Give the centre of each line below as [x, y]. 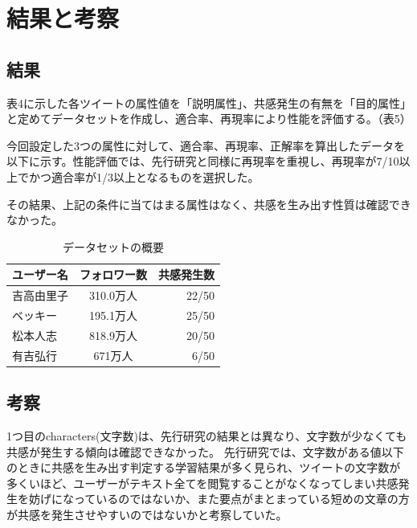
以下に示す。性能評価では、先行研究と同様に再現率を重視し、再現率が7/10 [203, 161]
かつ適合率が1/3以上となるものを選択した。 [144, 176]
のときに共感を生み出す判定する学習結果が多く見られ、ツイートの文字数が [204, 467]
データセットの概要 [113, 246]
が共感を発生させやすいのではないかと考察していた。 [147, 514]
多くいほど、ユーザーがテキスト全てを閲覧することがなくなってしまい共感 [202, 483]
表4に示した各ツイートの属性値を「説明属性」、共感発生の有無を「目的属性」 [209, 102]
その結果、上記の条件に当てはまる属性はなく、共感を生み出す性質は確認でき [209, 204]
